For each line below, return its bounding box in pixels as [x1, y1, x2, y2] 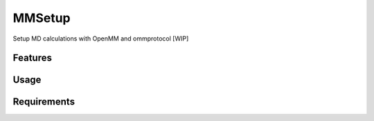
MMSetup [12, 10, 71, 25]
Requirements [12, 96, 75, 108]
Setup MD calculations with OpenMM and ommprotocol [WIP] [12, 34, 189, 43]
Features [12, 52, 52, 64]
